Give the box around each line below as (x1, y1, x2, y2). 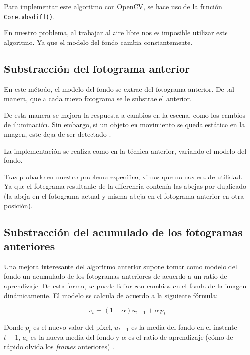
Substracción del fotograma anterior (4, 61, 190, 76)
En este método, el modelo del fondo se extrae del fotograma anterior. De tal (4, 84, 234, 94)
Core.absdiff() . (4, 11, 55, 21)
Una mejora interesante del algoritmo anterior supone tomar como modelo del (4, 261, 237, 271)
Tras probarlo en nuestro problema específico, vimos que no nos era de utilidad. (4, 171, 243, 181)
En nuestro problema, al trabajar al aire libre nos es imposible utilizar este (4, 27, 228, 38)
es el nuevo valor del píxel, (33, 321, 113, 332)
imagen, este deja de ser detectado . (4, 129, 111, 139)
